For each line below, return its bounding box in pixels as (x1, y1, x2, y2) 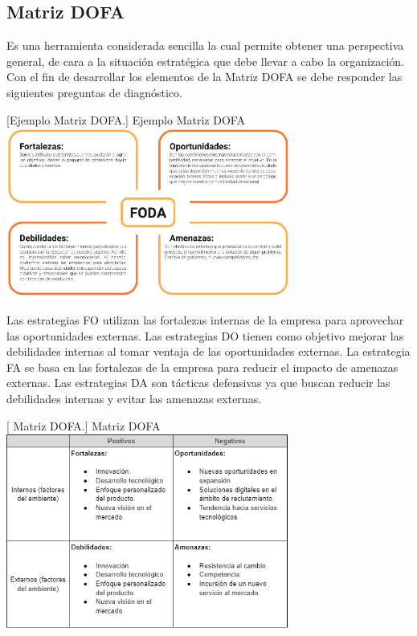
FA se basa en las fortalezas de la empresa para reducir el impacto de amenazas (6, 358, 399, 375)
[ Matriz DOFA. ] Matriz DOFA (6, 417, 161, 434)
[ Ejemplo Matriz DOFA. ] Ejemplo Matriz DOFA (6, 111, 245, 128)
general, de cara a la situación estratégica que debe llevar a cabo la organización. (6, 52, 404, 69)
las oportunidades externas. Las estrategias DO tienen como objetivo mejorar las (6, 327, 404, 344)
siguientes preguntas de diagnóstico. (6, 84, 182, 100)
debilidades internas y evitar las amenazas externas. (6, 389, 262, 406)
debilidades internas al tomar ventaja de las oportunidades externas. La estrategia (6, 343, 411, 360)
